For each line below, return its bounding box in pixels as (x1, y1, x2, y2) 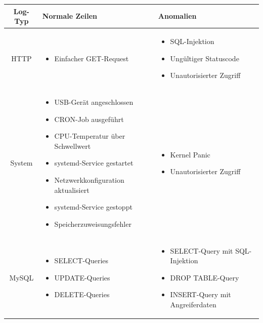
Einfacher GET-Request (54, 53, 129, 63)
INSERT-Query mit (170, 289, 231, 300)
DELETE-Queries (54, 289, 110, 300)
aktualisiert (54, 184, 90, 195)
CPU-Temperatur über (54, 131, 125, 141)
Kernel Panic (170, 149, 210, 159)
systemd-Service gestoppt (54, 201, 133, 212)
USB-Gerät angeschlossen (54, 96, 134, 107)
